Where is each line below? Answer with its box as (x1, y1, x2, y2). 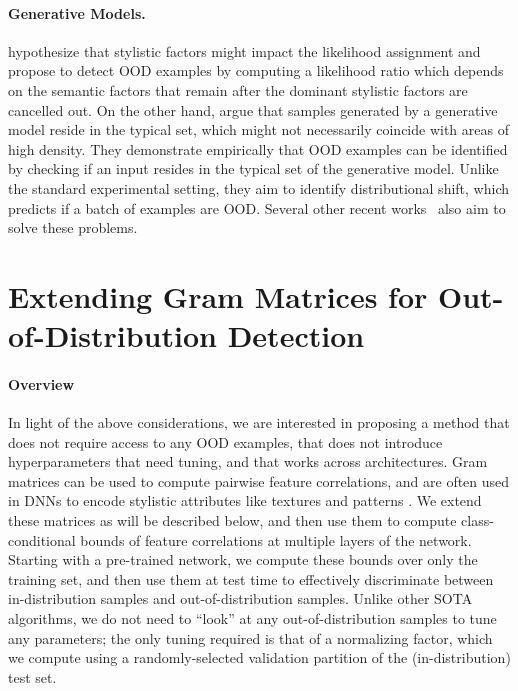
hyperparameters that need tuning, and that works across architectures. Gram (8, 451, 488, 472)
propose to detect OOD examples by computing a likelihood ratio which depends (8, 60, 504, 81)
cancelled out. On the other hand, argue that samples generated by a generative (8, 99, 498, 120)
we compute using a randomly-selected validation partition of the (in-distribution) (8, 647, 511, 668)
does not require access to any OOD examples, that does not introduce (8, 431, 443, 452)
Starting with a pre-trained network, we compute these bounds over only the (8, 549, 478, 570)
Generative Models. (8, 2, 146, 23)
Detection (227, 315, 365, 356)
